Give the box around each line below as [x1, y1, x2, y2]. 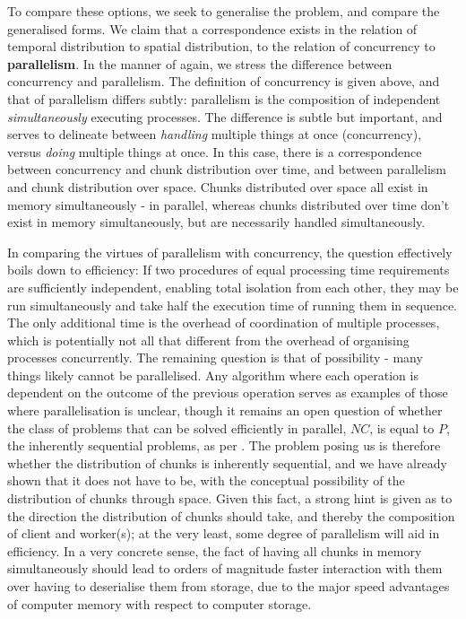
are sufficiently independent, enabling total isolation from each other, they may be [7, 277, 459, 296]
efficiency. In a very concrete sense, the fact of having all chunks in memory [7, 541, 422, 560]
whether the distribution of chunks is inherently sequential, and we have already [7, 453, 447, 472]
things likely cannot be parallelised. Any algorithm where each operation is [7, 365, 419, 384]
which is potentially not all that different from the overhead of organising [7, 330, 410, 349]
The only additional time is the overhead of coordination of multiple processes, [7, 313, 440, 332]
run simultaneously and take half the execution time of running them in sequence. [7, 295, 457, 314]
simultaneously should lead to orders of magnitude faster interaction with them [7, 559, 443, 578]
